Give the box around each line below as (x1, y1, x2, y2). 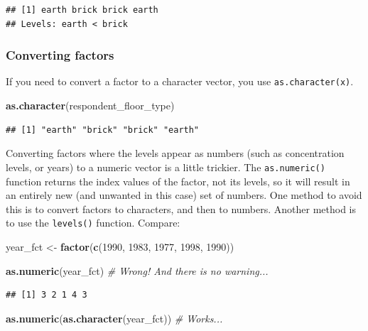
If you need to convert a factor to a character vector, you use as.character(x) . (6, 74, 354, 89)
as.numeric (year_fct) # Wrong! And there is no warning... (6, 263, 269, 278)
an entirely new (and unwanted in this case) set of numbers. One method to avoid (6, 188, 362, 202)
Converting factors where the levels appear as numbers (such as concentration (6, 146, 345, 161)
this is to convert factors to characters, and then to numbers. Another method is (6, 201, 357, 216)
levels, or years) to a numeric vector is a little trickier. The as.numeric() (6, 159, 325, 174)
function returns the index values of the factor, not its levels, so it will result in (6, 173, 350, 188)
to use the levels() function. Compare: (6, 215, 180, 230)
